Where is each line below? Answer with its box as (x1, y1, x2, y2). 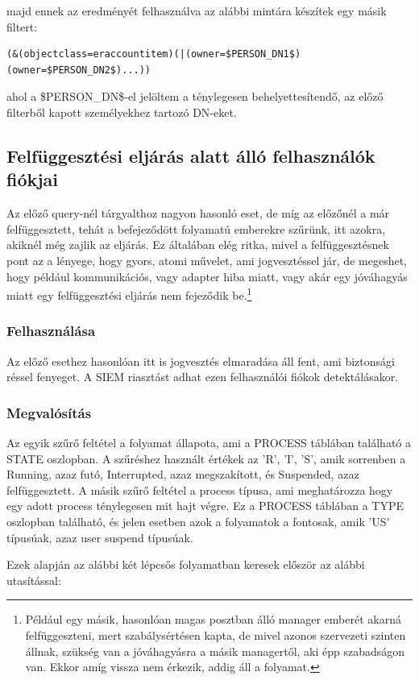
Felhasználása (6, 321, 96, 341)
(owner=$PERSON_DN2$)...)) (6, 64, 151, 76)
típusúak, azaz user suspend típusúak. (6, 529, 193, 545)
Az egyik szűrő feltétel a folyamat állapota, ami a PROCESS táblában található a (6, 434, 411, 450)
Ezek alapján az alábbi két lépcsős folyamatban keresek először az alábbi (6, 556, 365, 573)
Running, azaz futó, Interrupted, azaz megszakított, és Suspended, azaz (6, 466, 359, 483)
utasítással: (6, 571, 61, 588)
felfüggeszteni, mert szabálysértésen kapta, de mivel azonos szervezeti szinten (25, 626, 406, 643)
